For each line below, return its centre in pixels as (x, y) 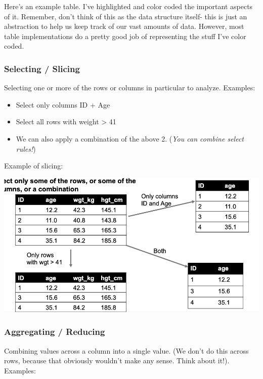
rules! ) (26, 148)
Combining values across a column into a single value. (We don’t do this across (126, 350)
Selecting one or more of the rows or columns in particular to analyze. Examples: (130, 88)
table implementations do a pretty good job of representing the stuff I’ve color (125, 36)
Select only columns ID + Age (63, 104)
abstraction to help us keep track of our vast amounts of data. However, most (124, 26)
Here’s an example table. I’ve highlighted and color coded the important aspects (128, 6)
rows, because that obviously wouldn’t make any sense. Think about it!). (117, 360)
